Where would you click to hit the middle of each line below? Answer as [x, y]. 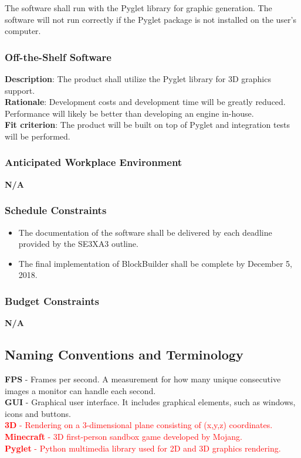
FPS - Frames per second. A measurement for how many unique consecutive [143, 379]
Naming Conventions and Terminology [124, 354]
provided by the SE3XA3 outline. [78, 244]
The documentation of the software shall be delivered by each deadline [145, 232]
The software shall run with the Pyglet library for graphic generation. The [138, 8]
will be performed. [38, 136]
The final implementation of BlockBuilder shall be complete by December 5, [155, 263]
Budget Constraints [52, 301]
